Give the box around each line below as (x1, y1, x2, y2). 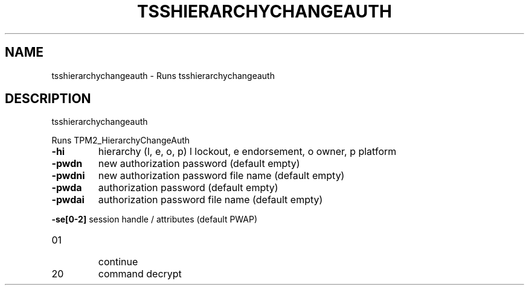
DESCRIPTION (5, 91, 91, 107)
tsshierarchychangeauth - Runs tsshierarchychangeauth (51, 70, 275, 81)
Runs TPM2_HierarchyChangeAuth (51, 135, 190, 146)
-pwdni (51, 169, 85, 182)
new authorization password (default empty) (98, 157, 300, 170)
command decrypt (98, 268, 182, 280)
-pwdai (51, 194, 85, 206)
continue (98, 256, 138, 268)
